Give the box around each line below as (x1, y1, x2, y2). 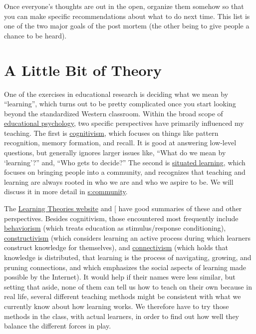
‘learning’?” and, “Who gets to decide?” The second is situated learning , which (4, 157, 246, 167)
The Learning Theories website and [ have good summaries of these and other (4, 203, 242, 214)
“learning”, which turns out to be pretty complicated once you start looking (4, 98, 236, 109)
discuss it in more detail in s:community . (4, 186, 128, 197)
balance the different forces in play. (4, 321, 111, 331)
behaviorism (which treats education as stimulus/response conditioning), (4, 223, 226, 233)
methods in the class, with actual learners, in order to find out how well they (4, 311, 240, 321)
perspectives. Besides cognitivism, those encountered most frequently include (4, 213, 239, 223)
